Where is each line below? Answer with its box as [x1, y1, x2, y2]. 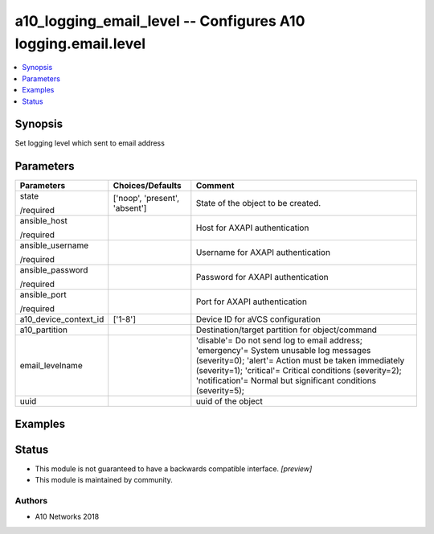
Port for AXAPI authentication [195, 296, 307, 307]
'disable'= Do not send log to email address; [195, 335, 363, 346]
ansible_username [19, 240, 89, 251]
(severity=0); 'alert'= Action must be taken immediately [195, 355, 405, 366]
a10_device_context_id [19, 314, 104, 325]
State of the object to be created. [195, 198, 321, 209]
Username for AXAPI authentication [195, 247, 331, 258]
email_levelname [19, 360, 84, 372]
